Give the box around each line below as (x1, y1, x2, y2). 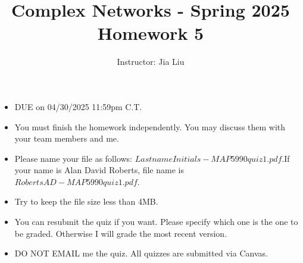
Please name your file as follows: (14, 152, 133, 164)
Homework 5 (97, 21, 204, 45)
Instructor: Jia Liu (117, 55, 185, 68)
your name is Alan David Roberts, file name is (14, 164, 184, 176)
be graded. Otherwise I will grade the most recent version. (14, 227, 227, 239)
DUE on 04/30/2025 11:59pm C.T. (14, 100, 142, 112)
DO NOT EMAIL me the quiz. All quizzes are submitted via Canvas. (14, 247, 268, 259)
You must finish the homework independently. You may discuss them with (14, 120, 286, 133)
